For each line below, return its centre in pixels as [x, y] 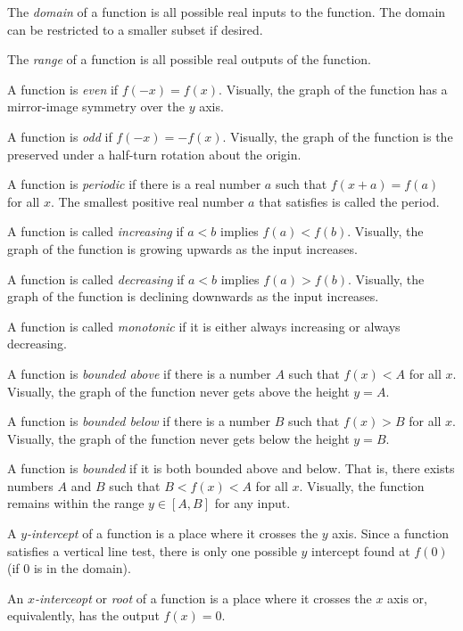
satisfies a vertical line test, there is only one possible [152, 550]
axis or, [407, 598]
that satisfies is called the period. [349, 201]
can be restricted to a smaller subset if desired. [135, 29]
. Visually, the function [362, 485]
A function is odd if [60, 136]
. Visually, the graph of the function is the [338, 136]
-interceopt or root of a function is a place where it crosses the [203, 598]
